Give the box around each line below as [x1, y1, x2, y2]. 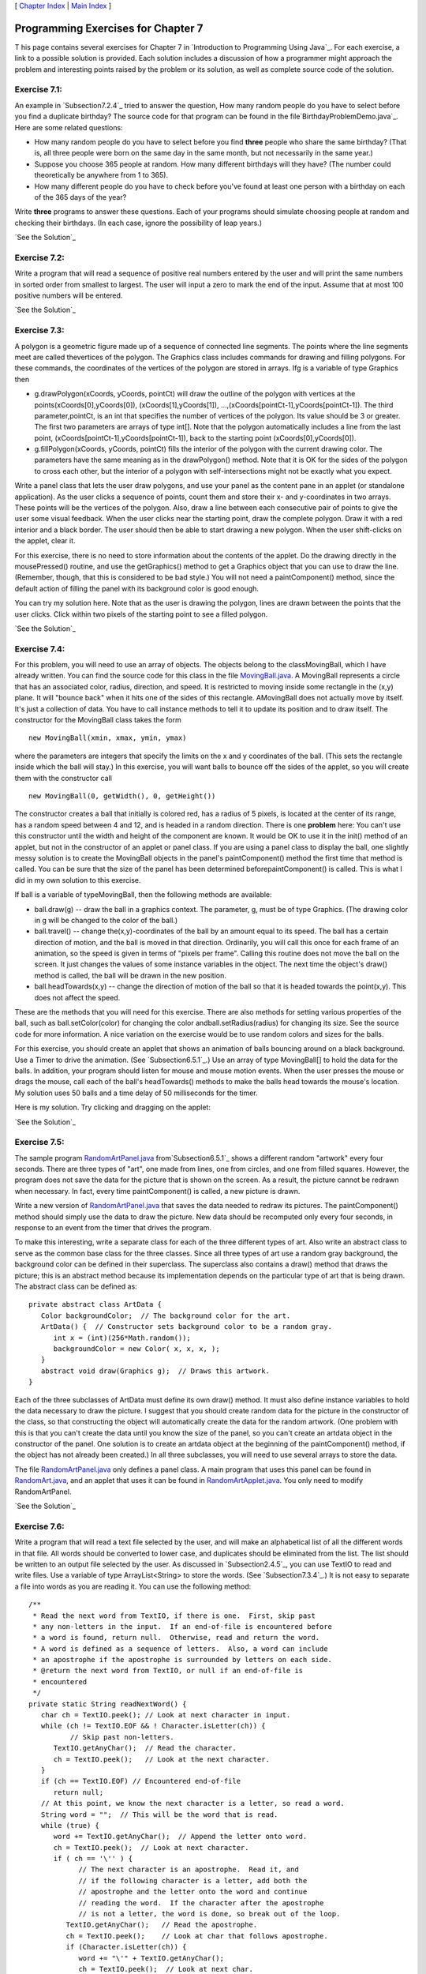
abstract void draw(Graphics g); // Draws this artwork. [40, 1366, 270, 1375]
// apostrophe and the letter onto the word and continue [78, 1887, 308, 1897]
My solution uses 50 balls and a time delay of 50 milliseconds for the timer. [14, 1088, 258, 1098]
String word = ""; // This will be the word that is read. [40, 1810, 278, 1819]
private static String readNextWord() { [28, 1699, 187, 1709]
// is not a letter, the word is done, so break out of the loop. [78, 1909, 341, 1919]
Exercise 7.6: [14, 1521, 65, 1532]
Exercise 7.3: [14, 325, 65, 336]
